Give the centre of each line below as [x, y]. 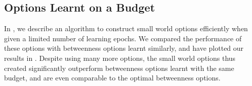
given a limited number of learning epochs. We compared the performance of [123, 38]
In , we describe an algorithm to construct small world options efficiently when [126, 28]
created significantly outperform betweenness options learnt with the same [119, 68]
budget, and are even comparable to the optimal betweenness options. [112, 78]
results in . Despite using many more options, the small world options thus [120, 58]
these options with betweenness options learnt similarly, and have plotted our [124, 48]
